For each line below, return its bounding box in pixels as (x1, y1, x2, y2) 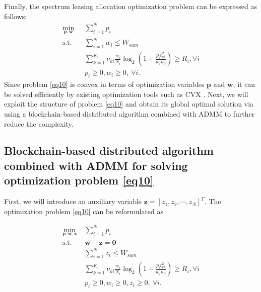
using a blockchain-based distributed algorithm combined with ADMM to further (4, 108, 255, 119)
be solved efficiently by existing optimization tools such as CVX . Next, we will (4, 88, 248, 99)
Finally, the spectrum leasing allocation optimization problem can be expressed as (4, 1, 257, 11)
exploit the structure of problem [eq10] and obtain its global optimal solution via (4, 99, 254, 109)
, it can (233, 79, 255, 89)
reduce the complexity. (4, 118, 74, 129)
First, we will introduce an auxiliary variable (4, 196, 142, 207)
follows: (4, 11, 27, 21)
